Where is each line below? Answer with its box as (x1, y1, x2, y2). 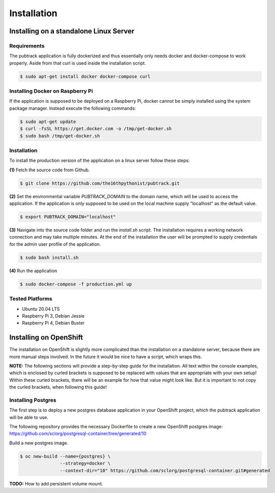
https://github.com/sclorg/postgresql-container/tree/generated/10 (9, 430, 147, 437)
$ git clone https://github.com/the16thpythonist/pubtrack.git (20, 180, 180, 186)
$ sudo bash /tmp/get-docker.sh (20, 133, 100, 139)
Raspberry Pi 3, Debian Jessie (22, 312, 85, 319)
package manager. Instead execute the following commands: (9, 105, 136, 111)
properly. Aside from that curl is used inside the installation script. (9, 60, 146, 66)
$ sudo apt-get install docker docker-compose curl (20, 73, 151, 79)
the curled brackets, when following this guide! (9, 384, 107, 390)
